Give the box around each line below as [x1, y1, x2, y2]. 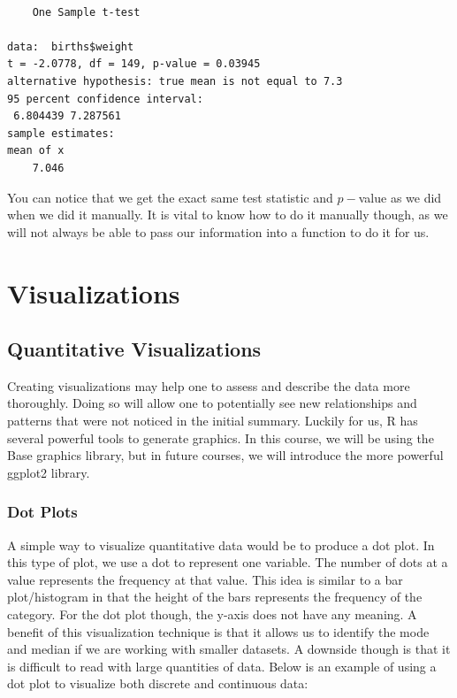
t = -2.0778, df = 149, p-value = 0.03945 [7, 58, 261, 71]
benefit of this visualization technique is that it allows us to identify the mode [7, 622, 430, 640]
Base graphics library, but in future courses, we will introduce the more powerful [7, 446, 444, 464]
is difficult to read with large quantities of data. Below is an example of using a [7, 656, 437, 675]
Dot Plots [7, 501, 78, 523]
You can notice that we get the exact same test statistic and [7, 188, 333, 206]
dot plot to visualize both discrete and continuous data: [7, 674, 308, 693]
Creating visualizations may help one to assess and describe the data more [7, 376, 410, 395]
